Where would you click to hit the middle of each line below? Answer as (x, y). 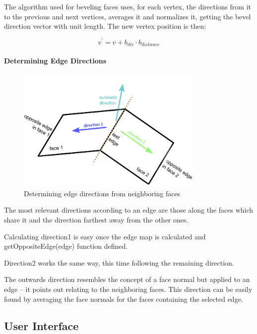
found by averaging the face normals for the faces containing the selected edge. (124, 299)
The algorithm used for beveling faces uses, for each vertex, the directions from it (128, 6)
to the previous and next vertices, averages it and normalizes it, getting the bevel (128, 16)
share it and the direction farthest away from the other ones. (96, 220)
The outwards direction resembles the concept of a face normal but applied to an (127, 279)
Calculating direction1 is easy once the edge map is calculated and (105, 236)
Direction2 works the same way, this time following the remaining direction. (119, 262)
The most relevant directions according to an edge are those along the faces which (129, 210)
